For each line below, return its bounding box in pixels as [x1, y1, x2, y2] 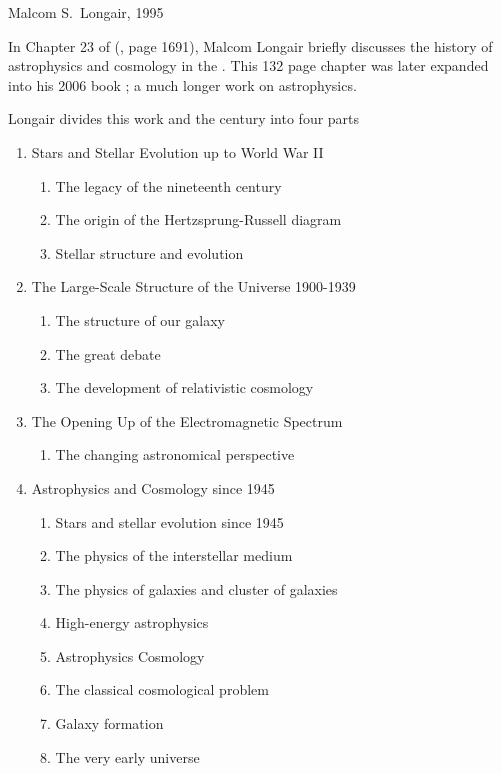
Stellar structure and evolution [55, 242, 244, 263]
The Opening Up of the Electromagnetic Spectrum [31, 410, 343, 431]
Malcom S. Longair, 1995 [8, 2, 164, 22]
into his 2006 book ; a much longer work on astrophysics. [8, 74, 357, 95]
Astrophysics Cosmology [55, 645, 205, 666]
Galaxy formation [55, 713, 164, 734]
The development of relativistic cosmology [55, 377, 314, 398]
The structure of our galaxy [55, 309, 225, 330]
